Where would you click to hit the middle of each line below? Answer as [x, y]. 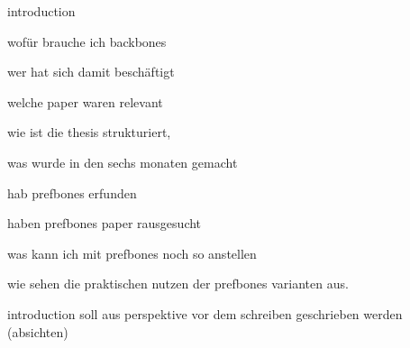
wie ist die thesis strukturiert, [89, 132]
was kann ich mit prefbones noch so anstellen [132, 253]
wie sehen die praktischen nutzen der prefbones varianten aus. [178, 284]
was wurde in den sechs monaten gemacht [123, 162]
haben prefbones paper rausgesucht [105, 223]
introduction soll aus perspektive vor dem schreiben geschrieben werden [205, 313]
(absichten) [38, 331]
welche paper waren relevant [85, 101]
